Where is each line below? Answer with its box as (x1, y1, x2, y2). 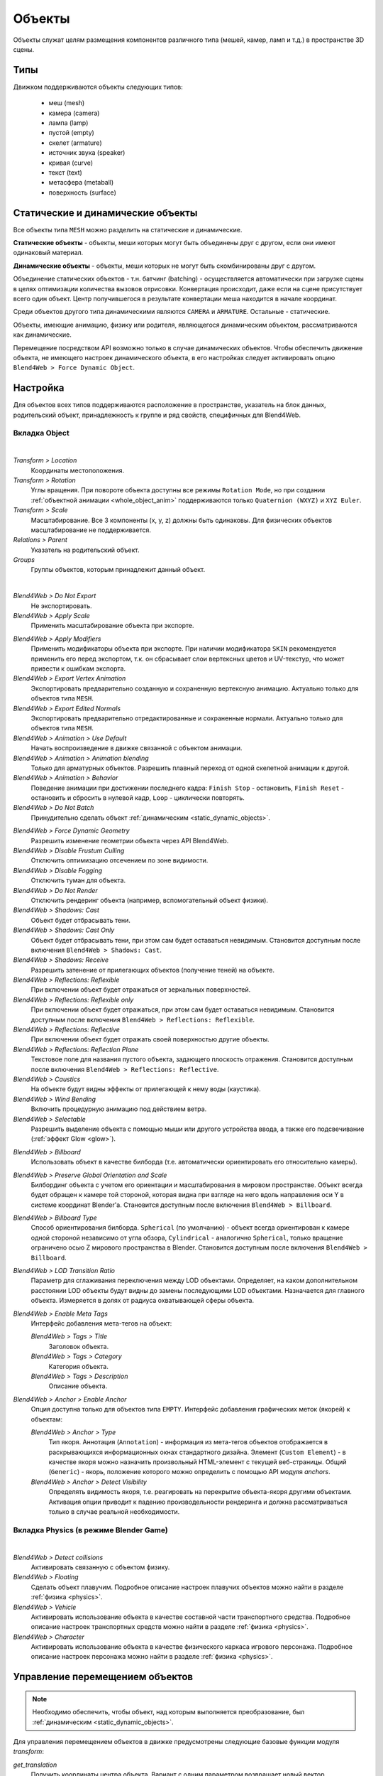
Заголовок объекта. (48, 1342, 109, 1350)
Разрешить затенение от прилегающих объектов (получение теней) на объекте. (30, 965, 274, 974)
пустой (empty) (48, 129, 95, 137)
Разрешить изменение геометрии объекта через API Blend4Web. (30, 836, 229, 845)
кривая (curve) (48, 158, 94, 167)
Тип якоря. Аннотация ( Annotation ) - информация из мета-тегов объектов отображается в (48, 1438, 328, 1446)
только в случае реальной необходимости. (48, 1507, 180, 1516)
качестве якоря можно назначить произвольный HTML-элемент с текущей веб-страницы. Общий (48, 1458, 347, 1466)
